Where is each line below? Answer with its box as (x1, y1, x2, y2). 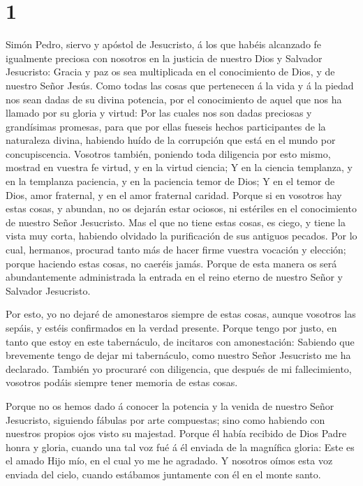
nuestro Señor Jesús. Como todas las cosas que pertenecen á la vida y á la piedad (6, 78, 354, 92)
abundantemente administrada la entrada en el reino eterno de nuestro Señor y (6, 270, 343, 284)
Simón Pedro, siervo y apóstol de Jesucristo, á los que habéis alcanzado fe (6, 37, 322, 52)
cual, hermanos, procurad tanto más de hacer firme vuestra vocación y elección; (6, 242, 346, 257)
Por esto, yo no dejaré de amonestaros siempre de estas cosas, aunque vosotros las (6, 307, 356, 321)
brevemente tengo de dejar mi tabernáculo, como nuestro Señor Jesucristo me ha (6, 348, 351, 362)
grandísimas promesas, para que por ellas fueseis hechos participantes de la (6, 119, 326, 133)
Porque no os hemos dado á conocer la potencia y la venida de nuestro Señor (6, 398, 334, 413)
